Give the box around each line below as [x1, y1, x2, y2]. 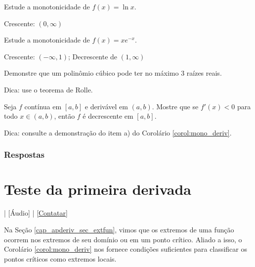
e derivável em [85, 101, 128, 111]
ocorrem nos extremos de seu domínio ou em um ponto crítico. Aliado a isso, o [4, 234, 242, 244]
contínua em [24, 101, 62, 111]
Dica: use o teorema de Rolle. [4, 84, 93, 94]
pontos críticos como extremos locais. [4, 253, 117, 264]
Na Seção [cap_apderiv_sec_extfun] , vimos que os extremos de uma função [4, 224, 234, 234]
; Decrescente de [68, 51, 118, 61]
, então [54, 111, 75, 121]
